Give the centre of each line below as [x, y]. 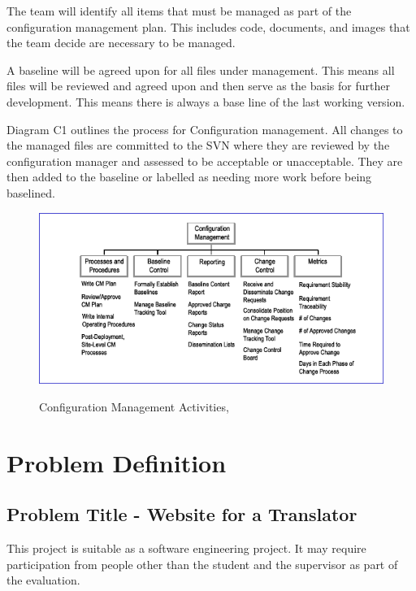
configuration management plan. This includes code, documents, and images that [208, 26]
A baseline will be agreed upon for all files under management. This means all [201, 70]
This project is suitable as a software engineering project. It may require [186, 548]
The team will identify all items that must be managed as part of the [179, 11]
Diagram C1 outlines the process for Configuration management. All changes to [205, 129]
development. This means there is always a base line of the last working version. [206, 101]
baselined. [31, 192]
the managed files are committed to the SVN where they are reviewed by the [198, 145]
